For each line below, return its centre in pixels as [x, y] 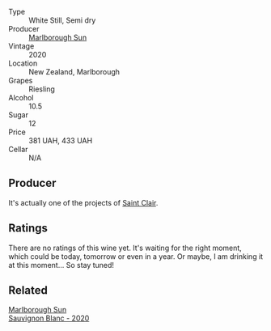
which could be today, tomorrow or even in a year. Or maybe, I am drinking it [136, 256]
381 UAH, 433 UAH [61, 140]
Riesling [42, 89]
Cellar [18, 149]
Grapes [21, 81]
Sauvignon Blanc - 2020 [49, 318]
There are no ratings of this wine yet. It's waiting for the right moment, [125, 248]
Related [28, 291]
